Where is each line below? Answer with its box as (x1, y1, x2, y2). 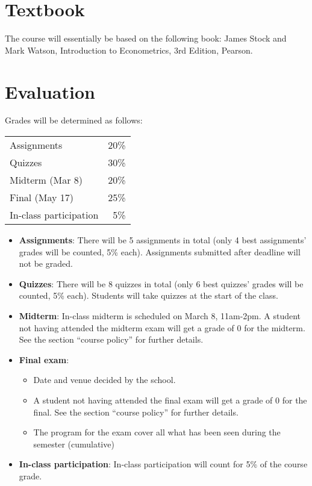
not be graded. (19, 257, 73, 270)
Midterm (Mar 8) (10, 173, 83, 187)
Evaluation (5, 79, 95, 104)
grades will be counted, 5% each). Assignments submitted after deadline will (19, 245, 301, 258)
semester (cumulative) (33, 437, 114, 450)
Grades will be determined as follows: (5, 114, 143, 126)
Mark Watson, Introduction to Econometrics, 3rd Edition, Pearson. (5, 43, 253, 56)
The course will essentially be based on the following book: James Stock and (5, 32, 287, 45)
